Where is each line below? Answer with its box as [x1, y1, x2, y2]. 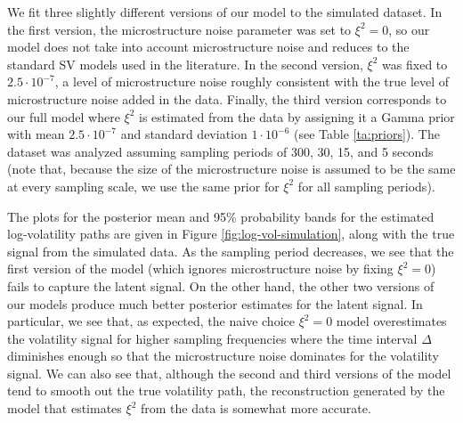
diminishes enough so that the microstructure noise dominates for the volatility [7, 346, 439, 365]
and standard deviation [120, 125, 248, 143]
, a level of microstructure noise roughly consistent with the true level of [54, 72, 450, 91]
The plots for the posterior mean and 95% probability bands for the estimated [7, 207, 435, 225]
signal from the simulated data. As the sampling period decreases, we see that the [7, 241, 454, 260]
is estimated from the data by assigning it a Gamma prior [139, 107, 455, 126]
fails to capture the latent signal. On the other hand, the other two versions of [7, 276, 435, 295]
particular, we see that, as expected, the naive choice [7, 312, 295, 330]
